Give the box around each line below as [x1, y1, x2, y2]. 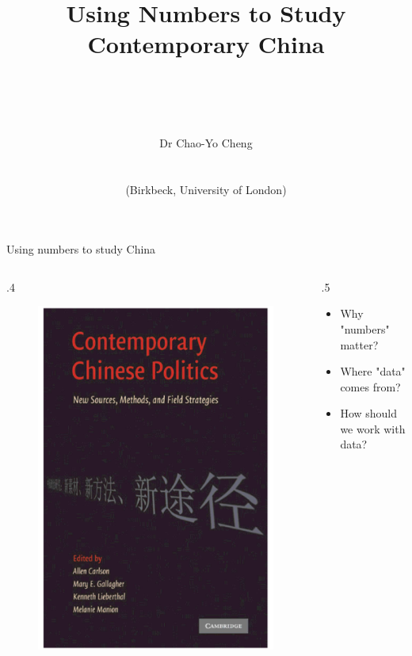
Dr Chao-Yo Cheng [159, 134, 253, 151]
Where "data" [340, 363, 406, 379]
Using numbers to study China [6, 241, 156, 257]
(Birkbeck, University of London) [125, 181, 287, 197]
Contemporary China [87, 28, 325, 60]
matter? [340, 336, 379, 353]
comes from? [340, 378, 401, 395]
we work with [340, 420, 406, 437]
